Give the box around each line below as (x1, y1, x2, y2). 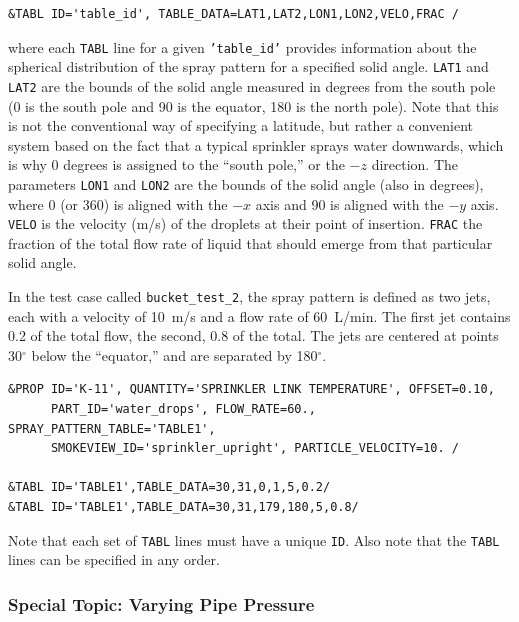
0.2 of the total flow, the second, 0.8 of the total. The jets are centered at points (8, 325, 499, 346)
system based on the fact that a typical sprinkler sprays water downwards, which (8, 134, 504, 155)
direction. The (371, 154, 459, 175)
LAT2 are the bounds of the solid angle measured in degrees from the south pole (8, 75, 496, 96)
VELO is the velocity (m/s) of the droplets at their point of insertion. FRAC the (8, 213, 483, 234)
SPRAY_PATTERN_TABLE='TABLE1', (8, 421, 216, 436)
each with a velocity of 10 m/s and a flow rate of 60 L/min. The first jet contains (8, 305, 511, 326)
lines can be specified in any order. (8, 549, 220, 570)
